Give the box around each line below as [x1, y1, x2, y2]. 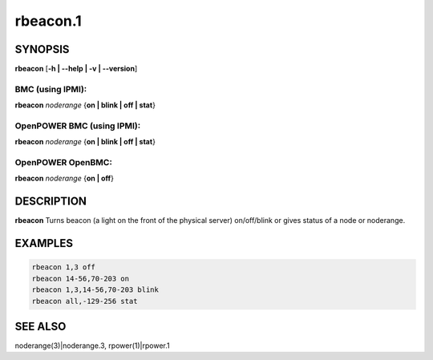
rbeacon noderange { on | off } [14, 173, 114, 184]
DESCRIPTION [14, 195, 87, 208]
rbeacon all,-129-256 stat [31, 297, 138, 305]
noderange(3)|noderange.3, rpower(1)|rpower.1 [14, 341, 170, 350]
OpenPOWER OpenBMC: [14, 157, 112, 168]
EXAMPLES [14, 237, 74, 250]
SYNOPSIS [14, 42, 70, 56]
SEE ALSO [14, 319, 67, 333]
